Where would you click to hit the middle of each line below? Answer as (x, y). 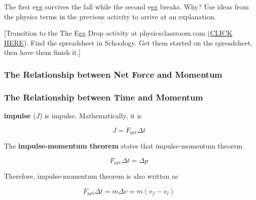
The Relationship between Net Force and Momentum (113, 74)
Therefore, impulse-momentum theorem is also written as (91, 176)
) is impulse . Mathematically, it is (91, 116)
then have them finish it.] (42, 52)
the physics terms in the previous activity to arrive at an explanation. (110, 16)
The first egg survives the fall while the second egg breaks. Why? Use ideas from (127, 6)
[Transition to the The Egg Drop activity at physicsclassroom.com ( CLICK (118, 33)
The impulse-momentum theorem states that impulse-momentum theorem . (124, 146)
